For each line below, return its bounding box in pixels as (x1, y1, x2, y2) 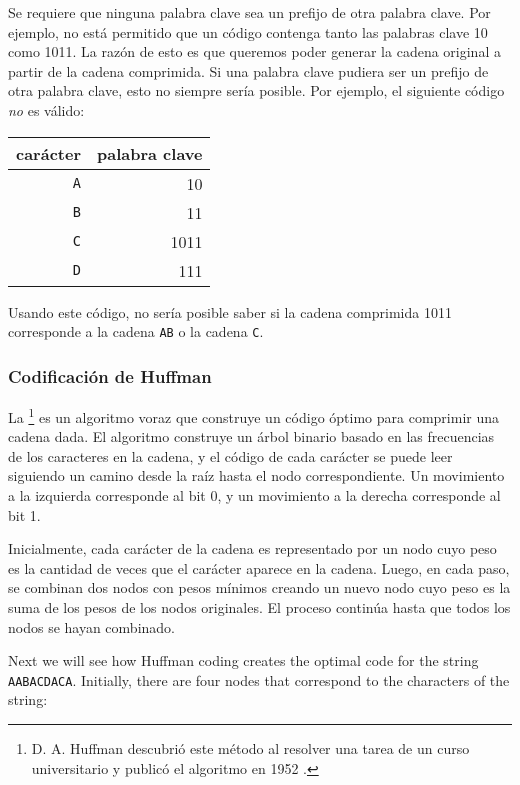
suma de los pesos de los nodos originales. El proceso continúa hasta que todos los (8, 597, 511, 618)
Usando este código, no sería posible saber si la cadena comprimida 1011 (8, 301, 452, 322)
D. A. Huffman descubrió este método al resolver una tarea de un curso (31, 738, 470, 759)
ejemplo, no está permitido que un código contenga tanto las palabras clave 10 (8, 21, 488, 42)
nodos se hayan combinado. (8, 616, 175, 637)
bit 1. (8, 504, 41, 525)
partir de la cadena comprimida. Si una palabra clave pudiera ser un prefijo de (8, 60, 489, 81)
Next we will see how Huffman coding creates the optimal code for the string (8, 650, 479, 671)
